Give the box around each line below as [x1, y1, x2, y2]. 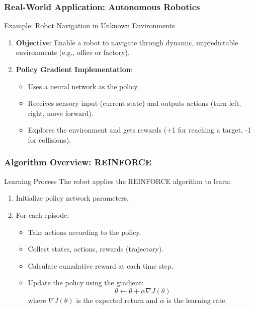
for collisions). [28, 134, 71, 145]
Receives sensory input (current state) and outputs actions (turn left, [28, 98, 241, 108]
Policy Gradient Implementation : [16, 64, 133, 74]
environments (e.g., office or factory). [16, 47, 130, 57]
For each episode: [16, 209, 69, 220]
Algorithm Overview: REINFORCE [4, 156, 152, 168]
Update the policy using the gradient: [28, 277, 144, 288]
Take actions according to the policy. [28, 226, 141, 237]
